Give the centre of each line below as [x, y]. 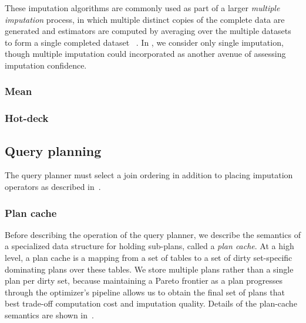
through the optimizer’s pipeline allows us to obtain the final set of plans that [145, 292]
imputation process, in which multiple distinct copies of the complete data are [145, 19]
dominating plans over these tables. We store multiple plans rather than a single [149, 269]
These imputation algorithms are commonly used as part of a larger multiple [142, 8]
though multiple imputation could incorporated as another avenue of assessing [145, 54]
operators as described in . [53, 187]
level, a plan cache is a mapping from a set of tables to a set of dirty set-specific [149, 258]
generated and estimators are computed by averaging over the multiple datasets [148, 31]
